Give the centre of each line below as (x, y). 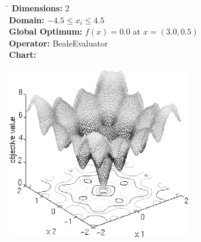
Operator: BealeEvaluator (59, 43)
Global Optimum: (46, 31)
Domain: (27, 19)
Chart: (23, 55)
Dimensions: (37, 8)
